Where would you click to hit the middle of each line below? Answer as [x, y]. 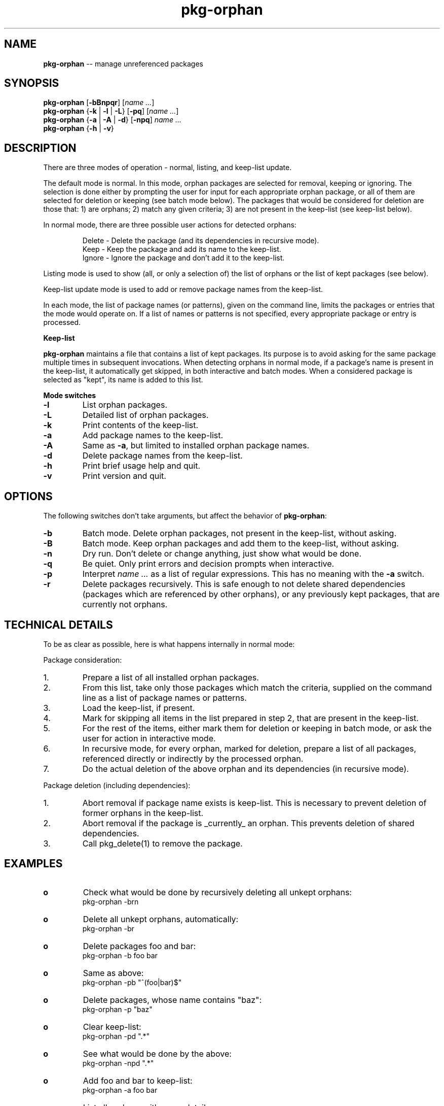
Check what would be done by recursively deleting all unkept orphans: [217, 892]
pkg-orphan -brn [110, 901]
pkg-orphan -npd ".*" [118, 1063]
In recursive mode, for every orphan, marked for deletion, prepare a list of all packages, [249, 748]
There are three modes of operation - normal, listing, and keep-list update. [168, 168]
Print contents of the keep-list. [140, 425]
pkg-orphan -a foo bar [120, 1090]
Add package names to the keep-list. [153, 435]
